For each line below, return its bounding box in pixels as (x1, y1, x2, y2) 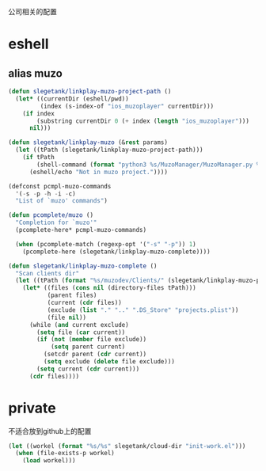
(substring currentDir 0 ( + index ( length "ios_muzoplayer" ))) (36, 117, 249, 125)
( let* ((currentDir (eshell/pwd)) (15, 94, 129, 103)
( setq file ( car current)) (36, 328, 126, 336)
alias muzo (8, 66, 63, 80)
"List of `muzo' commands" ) (15, 197, 108, 205)
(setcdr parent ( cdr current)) (43, 351, 147, 359)
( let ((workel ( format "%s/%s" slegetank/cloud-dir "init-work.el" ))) (8, 442, 246, 450)
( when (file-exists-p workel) (15, 450, 115, 458)
